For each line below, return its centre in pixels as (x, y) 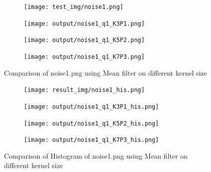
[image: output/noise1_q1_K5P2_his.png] (92, 123)
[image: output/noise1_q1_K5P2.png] (84, 40)
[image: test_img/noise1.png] (74, 7)
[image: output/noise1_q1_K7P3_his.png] (92, 140)
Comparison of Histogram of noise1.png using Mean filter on (96, 155)
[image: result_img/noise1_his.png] (84, 90)
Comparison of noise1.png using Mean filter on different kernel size (105, 72)
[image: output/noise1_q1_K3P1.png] (84, 23)
